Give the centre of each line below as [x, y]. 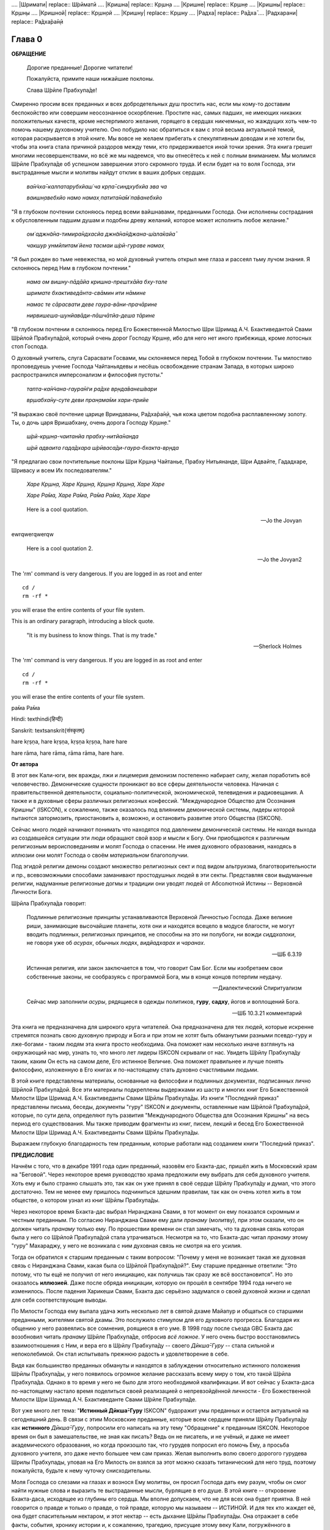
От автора [25, 764]
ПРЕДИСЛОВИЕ [33, 1155]
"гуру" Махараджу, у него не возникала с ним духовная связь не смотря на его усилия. [127, 1246]
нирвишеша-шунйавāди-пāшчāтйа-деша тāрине [91, 316]
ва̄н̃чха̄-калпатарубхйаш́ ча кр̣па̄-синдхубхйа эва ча [97, 186]
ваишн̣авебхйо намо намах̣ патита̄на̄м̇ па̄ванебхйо [94, 198]
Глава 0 [27, 39]
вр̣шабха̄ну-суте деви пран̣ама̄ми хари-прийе [88, 400]
